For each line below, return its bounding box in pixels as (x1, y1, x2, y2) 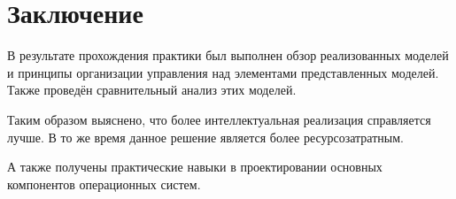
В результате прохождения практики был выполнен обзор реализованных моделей (7, 46, 449, 65)
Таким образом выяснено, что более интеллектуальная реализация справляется (7, 110, 431, 128)
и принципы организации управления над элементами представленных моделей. (7, 63, 439, 81)
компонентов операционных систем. (7, 174, 201, 193)
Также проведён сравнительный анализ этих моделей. (7, 80, 297, 99)
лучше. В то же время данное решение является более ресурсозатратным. (7, 127, 404, 146)
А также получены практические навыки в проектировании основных (7, 157, 383, 176)
